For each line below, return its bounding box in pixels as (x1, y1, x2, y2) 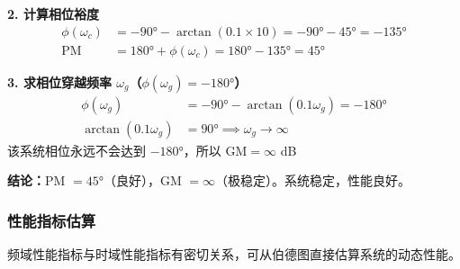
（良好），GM (103, 171, 182, 190)
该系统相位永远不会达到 (7, 140, 146, 159)
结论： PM (7, 171, 66, 190)
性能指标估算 (7, 209, 96, 231)
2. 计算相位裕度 (7, 4, 99, 22)
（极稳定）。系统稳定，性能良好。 (215, 171, 411, 190)
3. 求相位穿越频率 (7, 72, 112, 91)
